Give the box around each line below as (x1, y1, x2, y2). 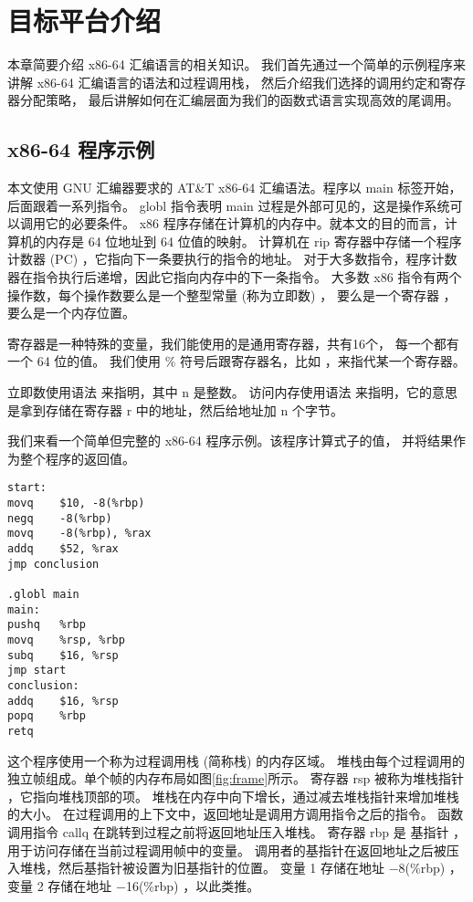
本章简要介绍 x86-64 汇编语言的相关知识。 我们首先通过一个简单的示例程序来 (7, 55, 467, 74)
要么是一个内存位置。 (7, 303, 135, 322)
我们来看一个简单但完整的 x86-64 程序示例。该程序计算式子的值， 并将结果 (7, 431, 454, 450)
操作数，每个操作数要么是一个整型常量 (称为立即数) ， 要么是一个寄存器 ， (7, 285, 457, 304)
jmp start (7, 664, 67, 677)
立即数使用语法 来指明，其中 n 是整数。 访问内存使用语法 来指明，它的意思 (7, 383, 458, 402)
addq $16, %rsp (7, 694, 119, 708)
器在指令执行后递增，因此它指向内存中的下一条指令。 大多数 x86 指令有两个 (7, 267, 462, 287)
